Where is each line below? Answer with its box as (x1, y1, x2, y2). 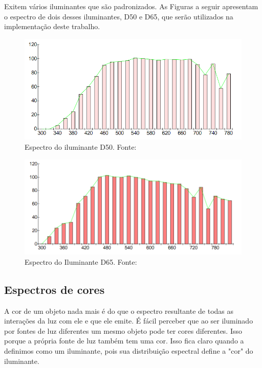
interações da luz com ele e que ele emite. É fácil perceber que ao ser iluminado (4, 315, 253, 326)
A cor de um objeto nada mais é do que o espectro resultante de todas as (4, 305, 234, 316)
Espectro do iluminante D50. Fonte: (25, 142, 137, 152)
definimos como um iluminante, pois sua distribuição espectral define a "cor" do (4, 346, 253, 356)
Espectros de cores (4, 281, 105, 297)
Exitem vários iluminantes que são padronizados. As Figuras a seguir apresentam (4, 1, 258, 11)
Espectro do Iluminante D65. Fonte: (25, 256, 137, 267)
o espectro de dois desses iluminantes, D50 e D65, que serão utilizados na (4, 11, 233, 21)
